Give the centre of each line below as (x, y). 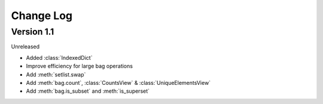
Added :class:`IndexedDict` (59, 57)
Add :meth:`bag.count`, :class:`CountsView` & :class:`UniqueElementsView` (118, 82)
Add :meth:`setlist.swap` (56, 74)
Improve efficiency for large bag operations (79, 66)
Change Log (42, 16)
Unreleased (25, 47)
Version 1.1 (33, 32)
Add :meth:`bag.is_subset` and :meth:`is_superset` (88, 91)
